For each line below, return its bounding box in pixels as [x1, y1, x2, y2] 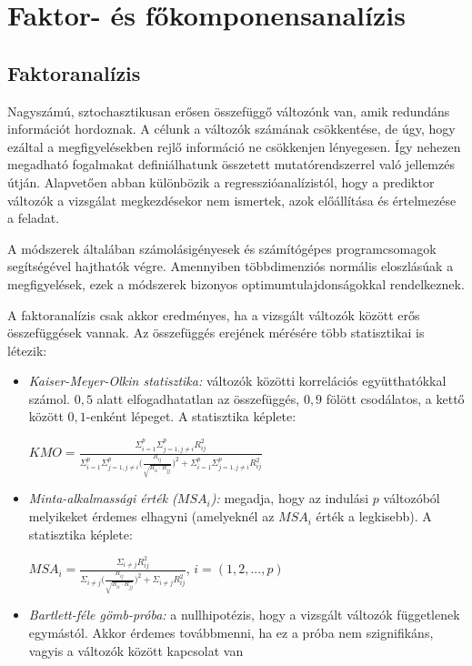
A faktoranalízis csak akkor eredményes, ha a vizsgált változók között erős [7, 305, 420, 324]
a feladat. [7, 208, 60, 227]
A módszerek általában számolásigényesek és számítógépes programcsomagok [7, 238, 437, 257]
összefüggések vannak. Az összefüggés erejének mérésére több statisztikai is [7, 323, 425, 342]
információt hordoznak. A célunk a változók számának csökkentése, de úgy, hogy [7, 119, 456, 138]
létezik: [7, 340, 47, 359]
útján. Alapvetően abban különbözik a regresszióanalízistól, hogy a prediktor [7, 172, 435, 191]
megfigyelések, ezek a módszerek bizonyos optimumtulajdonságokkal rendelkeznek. [7, 274, 465, 293]
